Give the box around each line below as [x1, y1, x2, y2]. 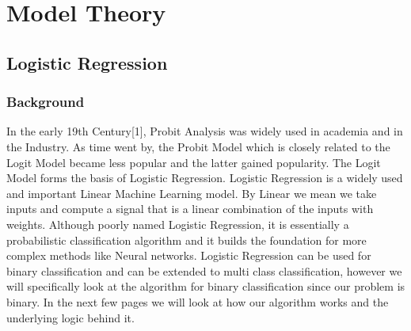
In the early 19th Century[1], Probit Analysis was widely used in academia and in [6, 123, 403, 139]
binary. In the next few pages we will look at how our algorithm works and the [6, 293, 389, 310]
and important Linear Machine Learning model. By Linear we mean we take [6, 185, 377, 201]
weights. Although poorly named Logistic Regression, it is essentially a [6, 215, 349, 232]
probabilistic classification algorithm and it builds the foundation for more [6, 231, 367, 248]
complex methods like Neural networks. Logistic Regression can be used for [6, 247, 371, 264]
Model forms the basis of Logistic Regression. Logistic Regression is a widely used [6, 169, 403, 186]
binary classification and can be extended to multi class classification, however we [6, 262, 402, 279]
